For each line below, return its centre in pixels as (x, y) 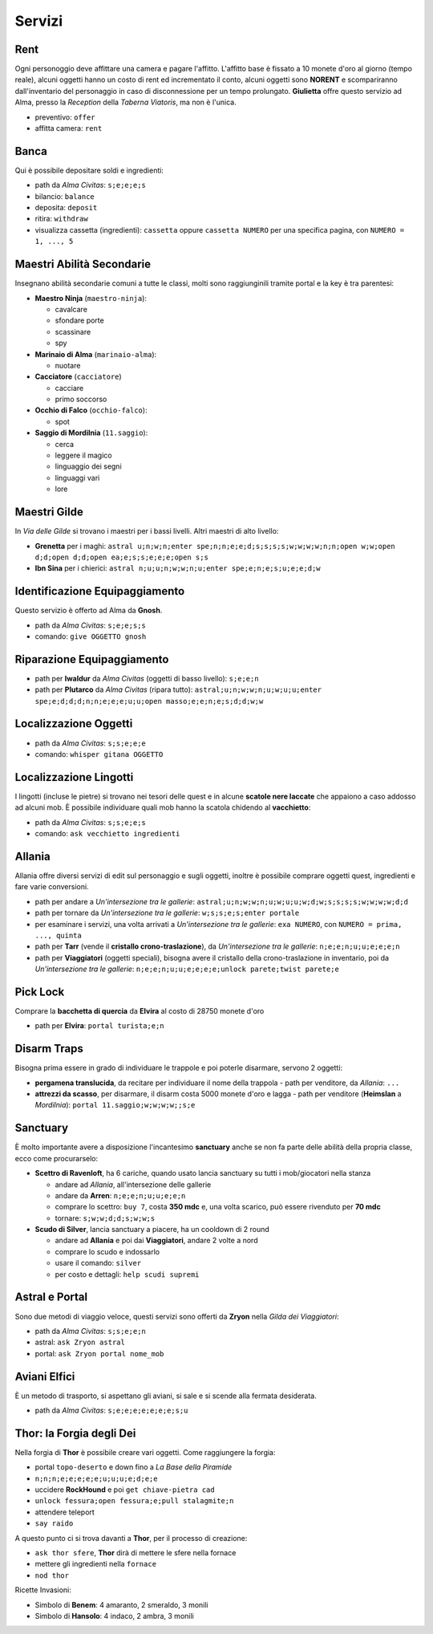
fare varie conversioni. (52, 887)
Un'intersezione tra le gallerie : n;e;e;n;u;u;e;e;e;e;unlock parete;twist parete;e (187, 969)
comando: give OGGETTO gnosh (91, 636)
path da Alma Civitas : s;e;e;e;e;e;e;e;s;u (111, 1410)
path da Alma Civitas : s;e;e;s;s (90, 625)
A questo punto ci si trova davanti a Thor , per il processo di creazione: (131, 1538)
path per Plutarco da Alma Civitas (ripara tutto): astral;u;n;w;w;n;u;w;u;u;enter (178, 689)
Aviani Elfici (45, 1376)
